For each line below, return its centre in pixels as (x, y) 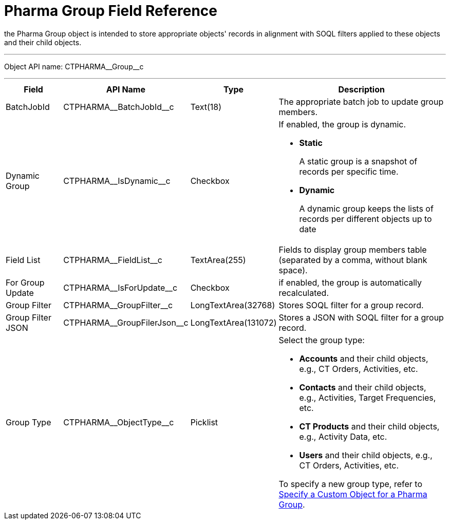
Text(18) (206, 107)
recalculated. (304, 293)
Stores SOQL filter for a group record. (351, 305)
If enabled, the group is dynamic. (342, 124)
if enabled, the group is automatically (350, 282)
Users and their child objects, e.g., (366, 455)
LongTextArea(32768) (233, 305)
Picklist (204, 422)
